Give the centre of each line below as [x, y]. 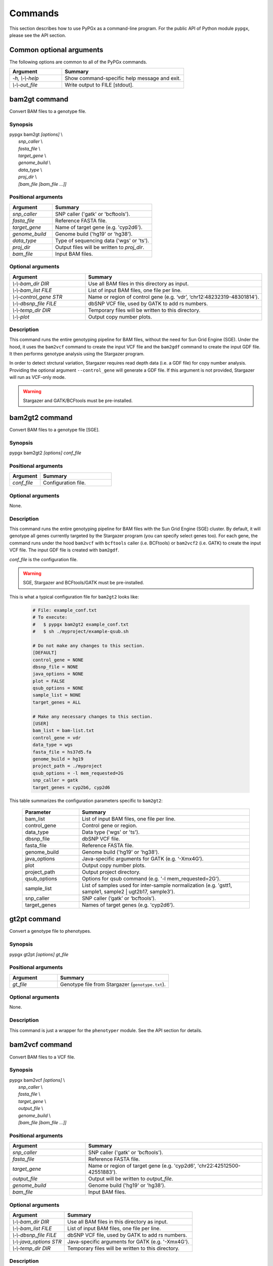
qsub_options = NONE [58, 688]
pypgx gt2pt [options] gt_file [39, 954]
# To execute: [50, 617]
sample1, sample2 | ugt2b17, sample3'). [128, 891]
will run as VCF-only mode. [37, 377]
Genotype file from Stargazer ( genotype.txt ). [113, 984]
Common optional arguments [56, 50]
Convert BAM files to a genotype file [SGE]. [54, 429]
